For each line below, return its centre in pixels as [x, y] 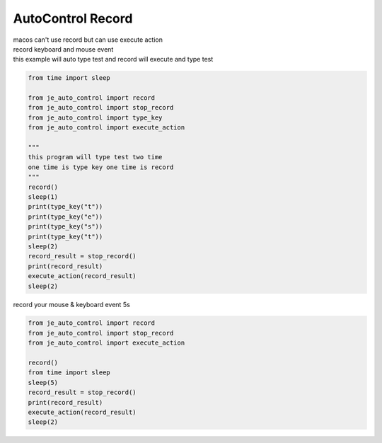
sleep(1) [43, 197]
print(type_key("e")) [65, 217]
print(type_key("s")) [65, 227]
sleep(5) [43, 382]
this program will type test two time [95, 157]
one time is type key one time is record [101, 167]
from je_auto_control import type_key [95, 117]
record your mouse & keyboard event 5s [71, 304]
